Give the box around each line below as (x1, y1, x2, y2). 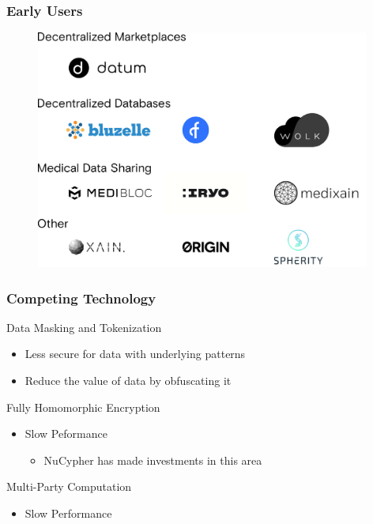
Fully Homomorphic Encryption (6, 398, 160, 415)
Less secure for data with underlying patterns (24, 345, 246, 362)
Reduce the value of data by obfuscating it (24, 371, 232, 388)
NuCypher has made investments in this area (43, 451, 262, 468)
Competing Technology (6, 288, 156, 307)
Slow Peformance (24, 425, 107, 442)
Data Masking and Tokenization (6, 319, 162, 335)
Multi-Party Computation (6, 478, 132, 495)
